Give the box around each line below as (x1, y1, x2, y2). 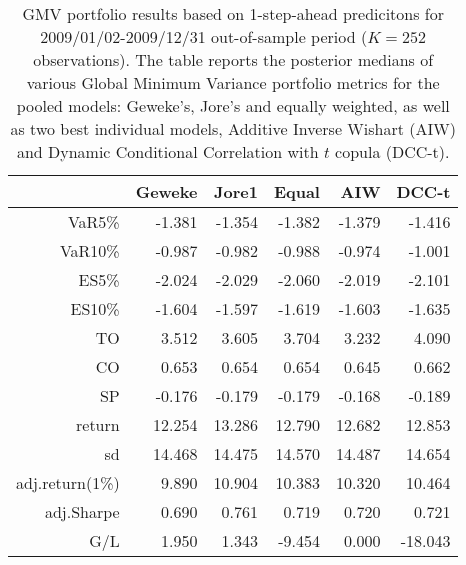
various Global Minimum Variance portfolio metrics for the (26, 71, 440, 94)
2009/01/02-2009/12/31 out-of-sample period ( (40, 25, 368, 48)
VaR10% (59, 239, 120, 262)
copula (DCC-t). (335, 140, 450, 163)
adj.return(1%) (16, 471, 120, 494)
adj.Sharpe (44, 500, 120, 523)
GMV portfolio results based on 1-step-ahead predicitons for (22, 2, 445, 25)
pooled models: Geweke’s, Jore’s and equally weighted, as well (16, 94, 450, 117)
